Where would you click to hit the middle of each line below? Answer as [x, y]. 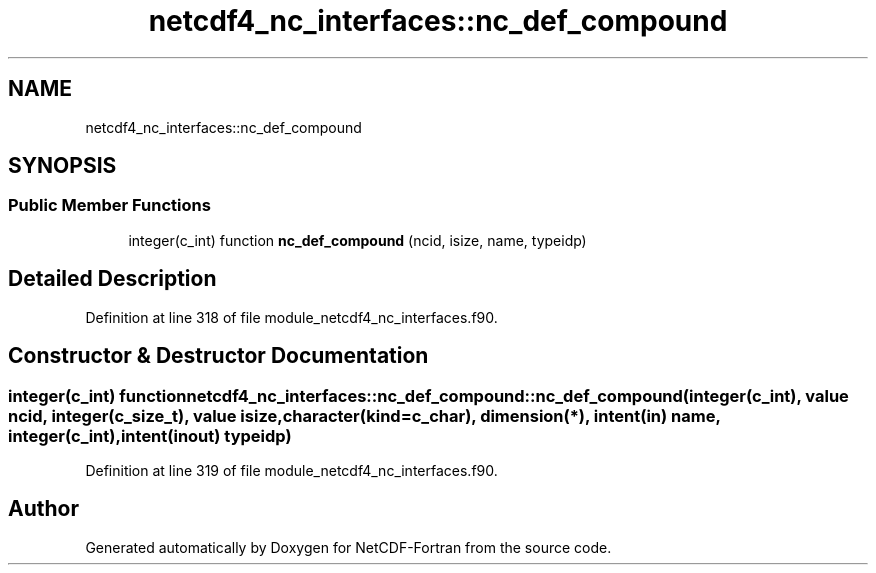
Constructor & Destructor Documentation [218, 356]
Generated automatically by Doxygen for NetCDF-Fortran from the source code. [348, 547]
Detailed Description [112, 279]
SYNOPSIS [62, 166]
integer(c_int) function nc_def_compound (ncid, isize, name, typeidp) [357, 240]
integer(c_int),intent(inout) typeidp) [150, 435]
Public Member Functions [109, 205]
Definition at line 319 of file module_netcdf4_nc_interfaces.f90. [291, 470]
